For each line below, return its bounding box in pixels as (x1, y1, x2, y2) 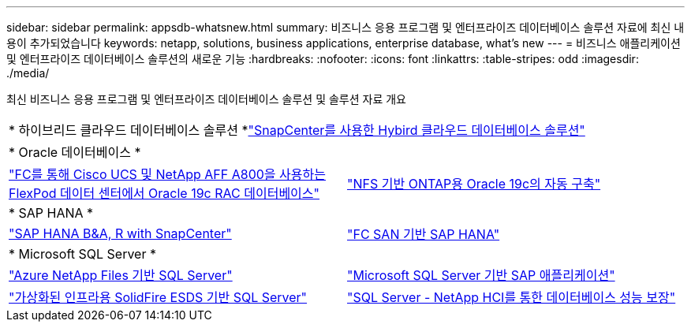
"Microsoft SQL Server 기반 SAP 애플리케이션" (347, 267, 615, 283)
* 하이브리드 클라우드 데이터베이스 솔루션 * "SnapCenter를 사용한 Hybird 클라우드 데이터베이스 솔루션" (9, 122, 585, 138)
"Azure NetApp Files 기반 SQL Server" (9, 267, 233, 283)
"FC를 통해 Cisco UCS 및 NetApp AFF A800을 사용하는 (9, 166, 326, 182)
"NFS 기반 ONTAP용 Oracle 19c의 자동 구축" (347, 176, 601, 192)
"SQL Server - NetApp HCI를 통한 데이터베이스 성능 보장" (347, 289, 676, 305)
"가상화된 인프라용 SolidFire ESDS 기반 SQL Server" (9, 289, 308, 305)
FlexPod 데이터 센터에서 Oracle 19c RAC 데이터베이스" (9, 185, 319, 201)
